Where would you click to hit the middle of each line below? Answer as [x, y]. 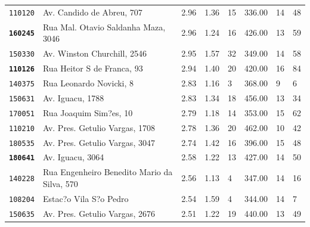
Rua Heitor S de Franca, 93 [93, 68]
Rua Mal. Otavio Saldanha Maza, [104, 27]
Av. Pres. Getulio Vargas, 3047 [99, 142]
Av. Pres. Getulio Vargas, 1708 [99, 127]
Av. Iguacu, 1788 [73, 97]
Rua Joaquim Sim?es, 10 [88, 112]
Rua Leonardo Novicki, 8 [88, 83]
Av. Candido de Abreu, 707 [92, 12]
